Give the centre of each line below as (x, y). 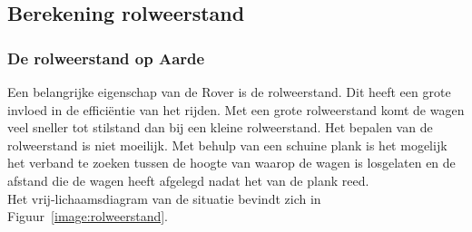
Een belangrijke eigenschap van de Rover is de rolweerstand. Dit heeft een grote (229, 92)
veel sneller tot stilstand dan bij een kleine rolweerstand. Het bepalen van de (220, 127)
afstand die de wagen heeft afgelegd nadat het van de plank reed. (188, 180)
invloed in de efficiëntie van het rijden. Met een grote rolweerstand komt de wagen (236, 109)
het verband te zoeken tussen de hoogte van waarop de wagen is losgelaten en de (231, 163)
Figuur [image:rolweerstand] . (88, 216)
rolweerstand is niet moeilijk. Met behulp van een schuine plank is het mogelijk (227, 145)
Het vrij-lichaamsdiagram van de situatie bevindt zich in (164, 198)
